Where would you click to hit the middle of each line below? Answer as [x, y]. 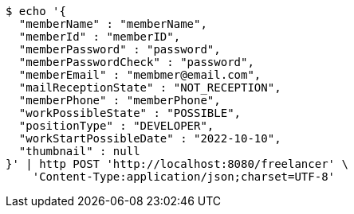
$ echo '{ [36, 11]
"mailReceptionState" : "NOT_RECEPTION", [150, 88]
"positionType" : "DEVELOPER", [116, 126]
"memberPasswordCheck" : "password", [136, 62]
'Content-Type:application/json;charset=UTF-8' [184, 177]
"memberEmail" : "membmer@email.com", [140, 75]
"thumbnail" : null [79, 151]
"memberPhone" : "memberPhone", [120, 100]
